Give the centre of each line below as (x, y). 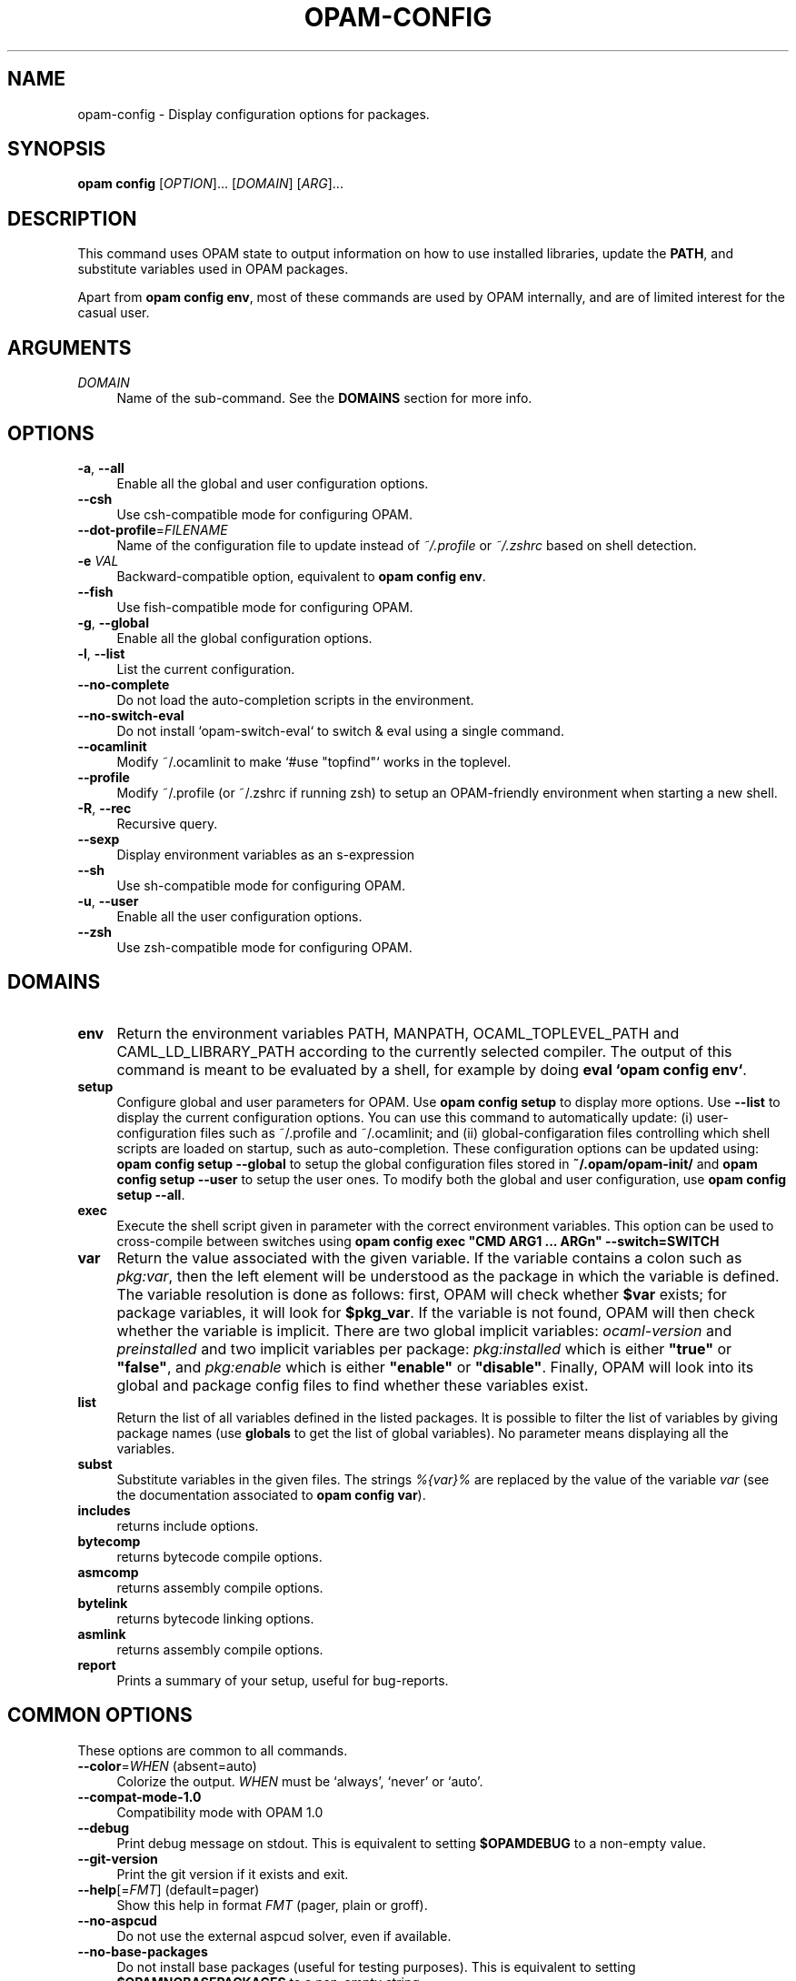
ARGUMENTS (70, 347)
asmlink (102, 1634)
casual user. (114, 313)
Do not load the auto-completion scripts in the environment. (295, 699)
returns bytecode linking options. (215, 1618)
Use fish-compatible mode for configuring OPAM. (265, 607)
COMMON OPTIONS (100, 1715)
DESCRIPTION (72, 218)
